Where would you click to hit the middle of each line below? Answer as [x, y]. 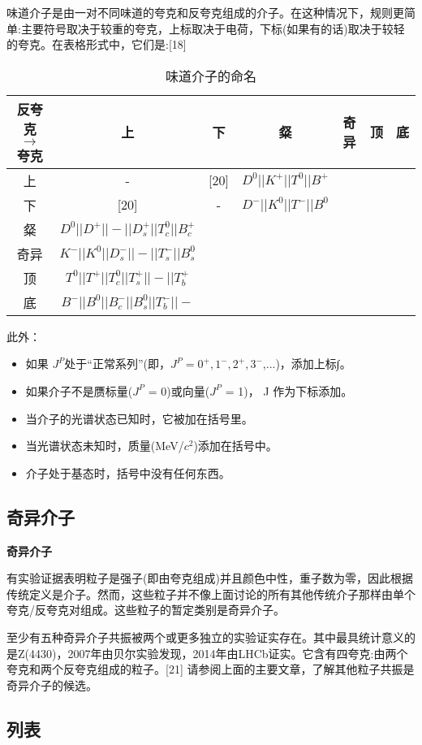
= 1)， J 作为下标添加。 [289, 390]
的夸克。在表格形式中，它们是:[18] [97, 44]
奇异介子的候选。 [52, 684]
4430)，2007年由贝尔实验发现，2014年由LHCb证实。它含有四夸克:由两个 [218, 653]
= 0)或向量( [179, 390]
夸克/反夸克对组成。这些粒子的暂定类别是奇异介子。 [146, 610]
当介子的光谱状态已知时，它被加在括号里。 [139, 418]
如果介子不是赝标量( [79, 390]
